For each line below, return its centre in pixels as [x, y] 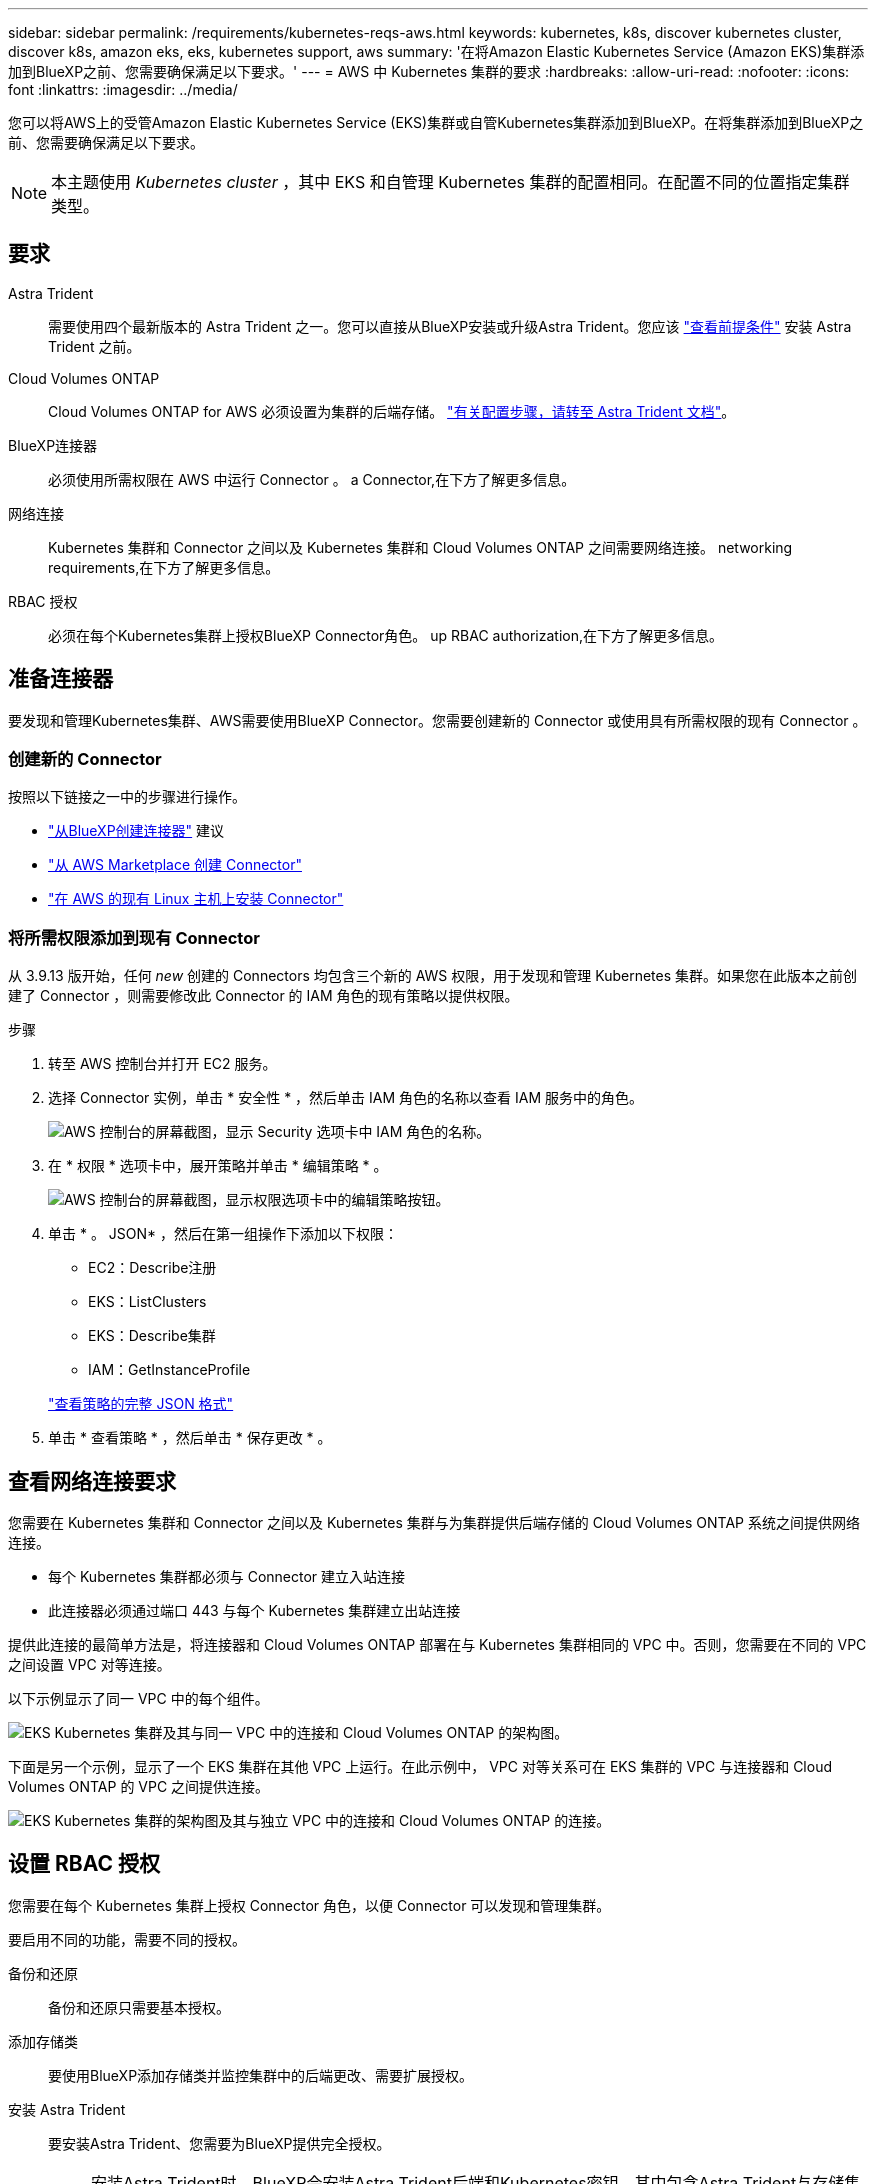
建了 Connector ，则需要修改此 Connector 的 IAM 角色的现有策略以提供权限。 [263, 996]
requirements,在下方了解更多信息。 [164, 567]
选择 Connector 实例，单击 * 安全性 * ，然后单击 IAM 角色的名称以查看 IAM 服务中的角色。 [345, 1098]
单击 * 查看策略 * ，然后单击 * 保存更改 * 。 [190, 1438]
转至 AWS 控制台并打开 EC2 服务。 [162, 1064]
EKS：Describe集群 [152, 1336]
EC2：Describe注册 [152, 1268]
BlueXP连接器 [53, 445]
